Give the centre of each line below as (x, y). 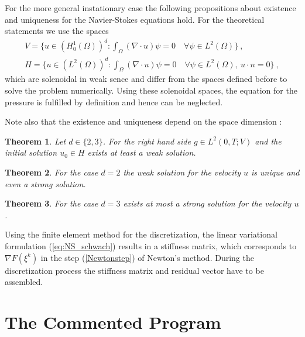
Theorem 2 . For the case (52, 172)
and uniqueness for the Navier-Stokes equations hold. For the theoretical (135, 19)
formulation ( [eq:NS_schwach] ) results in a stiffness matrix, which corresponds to (151, 245)
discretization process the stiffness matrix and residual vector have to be (134, 270)
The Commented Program (113, 321)
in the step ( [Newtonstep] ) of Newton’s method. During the (147, 257)
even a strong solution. (45, 183)
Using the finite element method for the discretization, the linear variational (141, 234)
